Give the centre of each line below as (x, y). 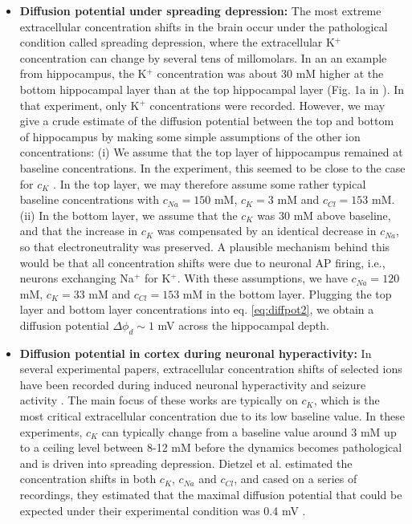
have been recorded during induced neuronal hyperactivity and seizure (193, 384)
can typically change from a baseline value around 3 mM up (249, 431)
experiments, (51, 431)
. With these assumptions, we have (262, 278)
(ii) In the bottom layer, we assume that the (128, 215)
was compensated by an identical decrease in (267, 231)
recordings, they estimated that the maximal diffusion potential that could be (211, 495)
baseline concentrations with (90, 199)
